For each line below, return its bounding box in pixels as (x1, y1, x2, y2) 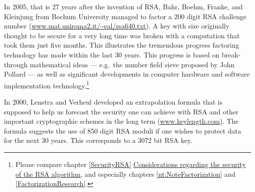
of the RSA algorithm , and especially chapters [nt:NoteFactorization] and (15, 168, 236, 179)
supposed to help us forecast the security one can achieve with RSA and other (4, 106, 239, 116)
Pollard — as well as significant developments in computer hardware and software (4, 69, 250, 79)
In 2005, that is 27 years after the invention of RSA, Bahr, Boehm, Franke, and (4, 1, 243, 11)
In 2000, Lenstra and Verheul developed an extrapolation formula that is (4, 97, 223, 107)
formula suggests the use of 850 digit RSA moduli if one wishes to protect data (4, 125, 241, 136)
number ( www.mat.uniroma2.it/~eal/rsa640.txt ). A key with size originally (4, 21, 229, 31)
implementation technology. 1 (4, 79, 89, 90)
